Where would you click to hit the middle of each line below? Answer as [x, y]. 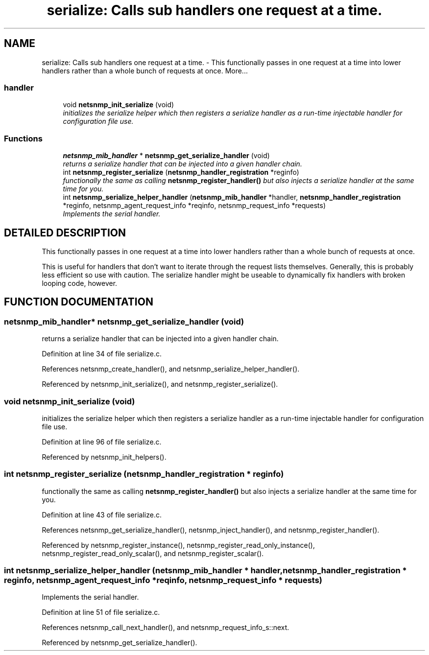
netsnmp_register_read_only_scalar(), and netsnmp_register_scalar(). [153, 553]
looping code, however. [80, 283]
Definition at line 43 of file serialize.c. [102, 515]
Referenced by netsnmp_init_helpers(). [104, 457]
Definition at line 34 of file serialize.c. [102, 354]
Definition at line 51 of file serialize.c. [101, 612]
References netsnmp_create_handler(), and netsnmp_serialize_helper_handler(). [171, 369]
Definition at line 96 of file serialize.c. [102, 442]
